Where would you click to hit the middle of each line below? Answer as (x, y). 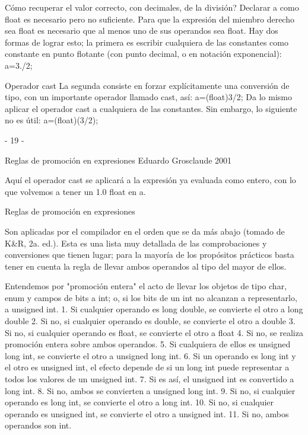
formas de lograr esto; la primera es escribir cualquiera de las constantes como (147, 42)
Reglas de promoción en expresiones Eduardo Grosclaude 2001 (118, 160)
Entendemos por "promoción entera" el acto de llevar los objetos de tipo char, (146, 286)
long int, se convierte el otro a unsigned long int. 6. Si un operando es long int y (150, 355)
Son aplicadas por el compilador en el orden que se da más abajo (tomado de (145, 231)
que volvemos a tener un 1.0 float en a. (75, 191)
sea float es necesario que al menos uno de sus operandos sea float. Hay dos (142, 31)
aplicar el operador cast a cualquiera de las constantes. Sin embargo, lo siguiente (151, 108)
